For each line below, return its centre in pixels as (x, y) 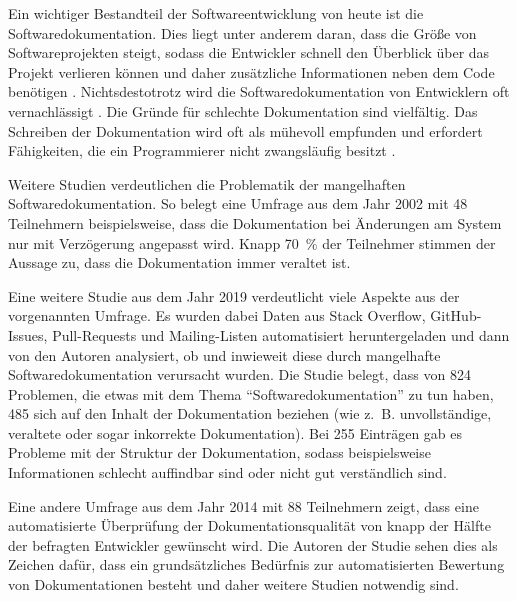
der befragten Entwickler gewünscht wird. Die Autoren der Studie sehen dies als (253, 544)
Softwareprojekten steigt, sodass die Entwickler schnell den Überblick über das (249, 52)
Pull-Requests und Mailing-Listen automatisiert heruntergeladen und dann (281, 334)
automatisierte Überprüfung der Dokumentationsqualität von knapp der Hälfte (249, 525)
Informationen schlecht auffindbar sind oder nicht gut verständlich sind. (227, 472)
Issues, (28, 334)
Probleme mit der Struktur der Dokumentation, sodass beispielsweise (219, 452)
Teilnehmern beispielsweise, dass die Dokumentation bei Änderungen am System (255, 222)
